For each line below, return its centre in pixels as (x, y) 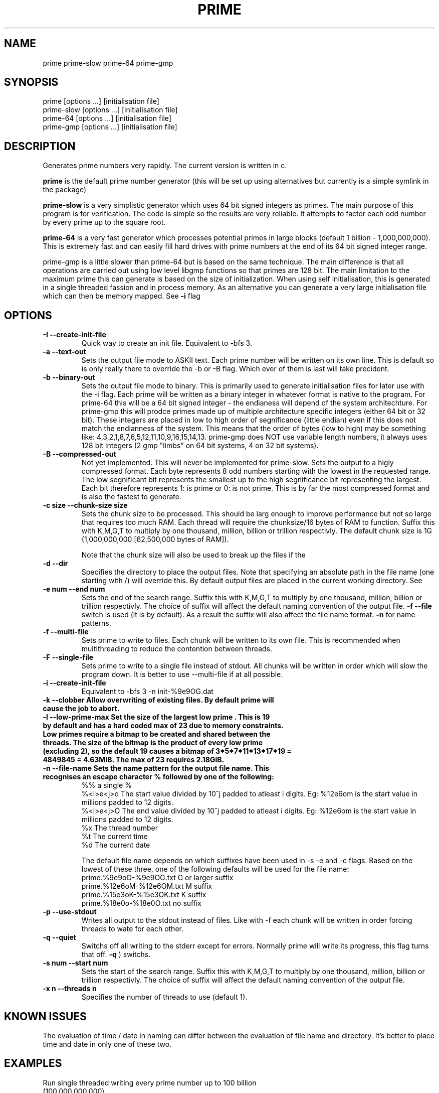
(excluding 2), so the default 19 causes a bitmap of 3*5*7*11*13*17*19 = (167, 751)
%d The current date (116, 845)
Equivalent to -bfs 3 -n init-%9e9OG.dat (147, 692)
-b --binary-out (69, 377)
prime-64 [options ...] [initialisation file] (107, 118)
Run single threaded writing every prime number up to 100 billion (150, 1082)
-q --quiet (59, 937)
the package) (65, 190)
